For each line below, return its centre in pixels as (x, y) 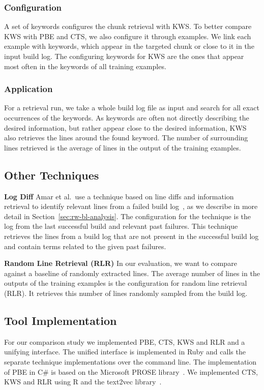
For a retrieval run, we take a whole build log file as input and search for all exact (132, 108)
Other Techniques (52, 175)
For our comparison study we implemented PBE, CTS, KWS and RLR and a (125, 341)
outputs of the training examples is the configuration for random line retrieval (126, 283)
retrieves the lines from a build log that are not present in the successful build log (131, 236)
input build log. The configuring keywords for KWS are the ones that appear (124, 56)
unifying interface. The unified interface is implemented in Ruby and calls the (125, 352)
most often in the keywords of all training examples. (85, 66)
